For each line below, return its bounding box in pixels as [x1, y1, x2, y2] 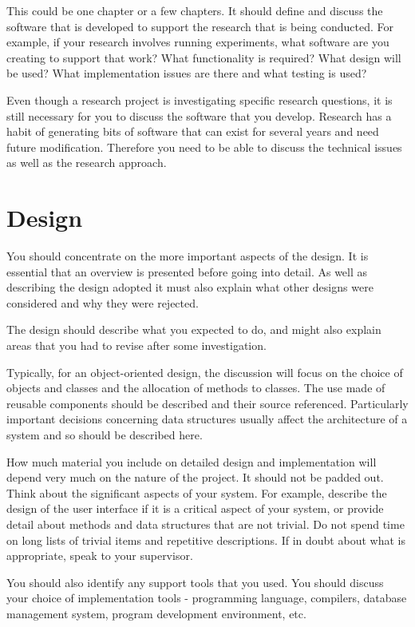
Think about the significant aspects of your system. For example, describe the [6, 484, 387, 501]
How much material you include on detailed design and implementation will [6, 453, 377, 470]
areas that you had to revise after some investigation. [6, 337, 267, 354]
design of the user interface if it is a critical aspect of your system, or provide [6, 500, 384, 517]
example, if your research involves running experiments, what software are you [6, 34, 389, 50]
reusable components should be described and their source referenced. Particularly [6, 395, 409, 411]
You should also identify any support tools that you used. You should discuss [6, 573, 384, 590]
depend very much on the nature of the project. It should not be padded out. [6, 469, 384, 486]
